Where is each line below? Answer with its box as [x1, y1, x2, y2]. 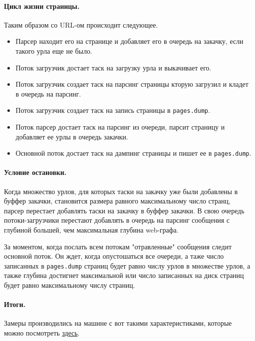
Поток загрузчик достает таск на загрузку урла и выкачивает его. [15, 62, 212, 72]
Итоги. [4, 299, 26, 309]
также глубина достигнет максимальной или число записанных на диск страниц [4, 270, 244, 280]
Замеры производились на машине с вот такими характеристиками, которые [4, 318, 232, 328]
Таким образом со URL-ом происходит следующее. [4, 19, 158, 30]
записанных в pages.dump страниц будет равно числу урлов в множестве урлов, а [4, 260, 251, 271]
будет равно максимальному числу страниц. [4, 280, 135, 290]
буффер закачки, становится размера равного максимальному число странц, [4, 196, 231, 206]
